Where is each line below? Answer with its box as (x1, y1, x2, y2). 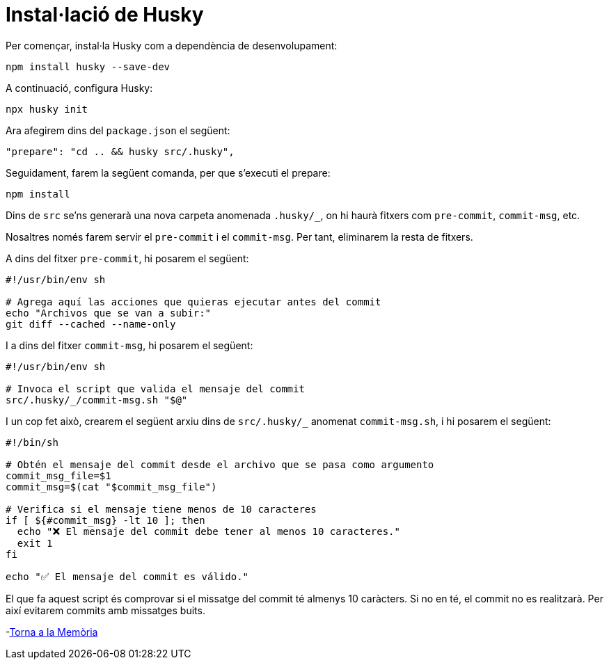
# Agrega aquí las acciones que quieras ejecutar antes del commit (6, 296, 381, 307)
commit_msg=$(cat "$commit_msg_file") (6, 481, 217, 492)
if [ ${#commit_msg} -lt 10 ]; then (6, 514, 205, 526)
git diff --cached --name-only (6, 318, 176, 330)
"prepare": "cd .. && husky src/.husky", (6, 145, 235, 157)
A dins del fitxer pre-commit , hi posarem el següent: (6, 252, 249, 264)
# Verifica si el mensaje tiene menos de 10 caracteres (6, 503, 317, 515)
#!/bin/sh (6, 436, 58, 448)
